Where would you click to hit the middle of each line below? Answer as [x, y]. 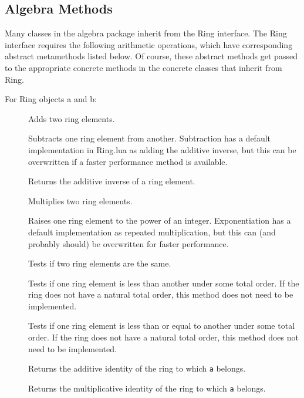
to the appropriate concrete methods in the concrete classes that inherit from [143, 67]
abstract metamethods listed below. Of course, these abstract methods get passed [151, 56]
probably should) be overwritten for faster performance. [129, 243]
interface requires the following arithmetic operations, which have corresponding [149, 44]
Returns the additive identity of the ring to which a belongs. [137, 368]
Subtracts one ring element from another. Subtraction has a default [149, 138]
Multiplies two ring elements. [80, 200]
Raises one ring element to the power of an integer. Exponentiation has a [160, 220]
